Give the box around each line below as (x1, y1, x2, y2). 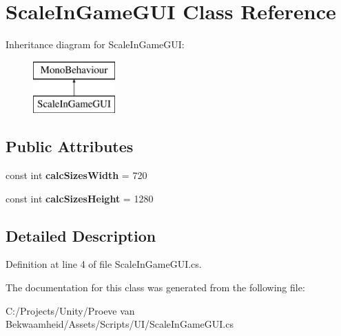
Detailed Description (6, 224, 156, 246)
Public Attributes (6, 136, 134, 157)
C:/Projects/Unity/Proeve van (6, 303, 135, 317)
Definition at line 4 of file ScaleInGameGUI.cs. (6, 257, 202, 271)
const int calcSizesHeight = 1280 (6, 191, 154, 205)
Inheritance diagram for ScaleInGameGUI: (6, 37, 185, 52)
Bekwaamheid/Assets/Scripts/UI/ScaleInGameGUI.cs (6, 317, 234, 331)
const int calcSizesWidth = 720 (6, 168, 147, 182)
